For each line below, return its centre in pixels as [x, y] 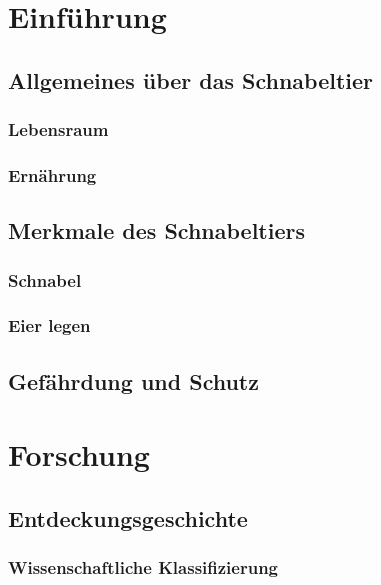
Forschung [79, 454]
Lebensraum [58, 129]
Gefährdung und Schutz [133, 380]
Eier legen [49, 325]
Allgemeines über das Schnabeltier [191, 79]
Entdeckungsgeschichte [128, 517]
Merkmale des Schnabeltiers [156, 230]
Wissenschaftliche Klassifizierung [143, 567]
